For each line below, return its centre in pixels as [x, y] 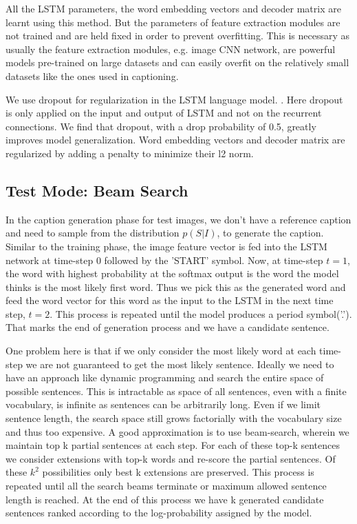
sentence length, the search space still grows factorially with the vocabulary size [174, 418]
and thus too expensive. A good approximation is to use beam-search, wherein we [177, 431]
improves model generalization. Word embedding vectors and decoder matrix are [175, 140]
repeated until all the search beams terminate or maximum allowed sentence [166, 486]
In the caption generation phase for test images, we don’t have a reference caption [178, 219]
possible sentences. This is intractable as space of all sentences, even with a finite [176, 391]
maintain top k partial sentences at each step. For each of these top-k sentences [173, 445]
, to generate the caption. [270, 233]
